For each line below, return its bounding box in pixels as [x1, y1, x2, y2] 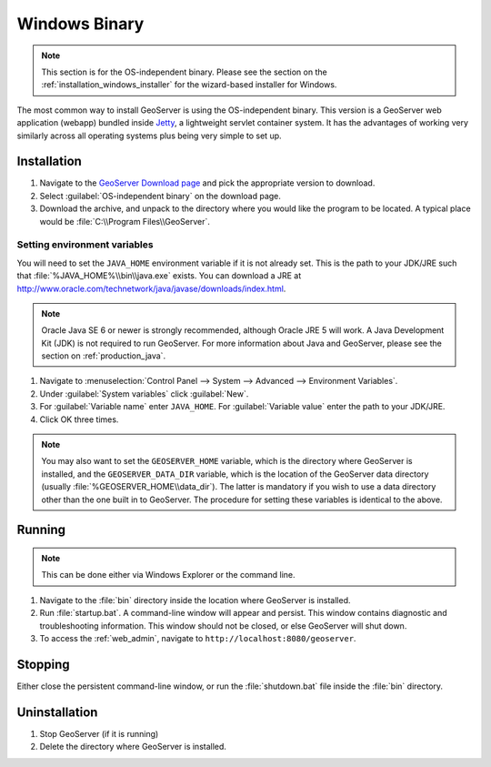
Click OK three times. [39, 414, 119, 425]
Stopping [16, 656, 70, 672]
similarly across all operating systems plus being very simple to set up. [16, 130, 282, 141]
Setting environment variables [16, 238, 154, 251]
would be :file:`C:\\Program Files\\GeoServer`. [39, 216, 211, 227]
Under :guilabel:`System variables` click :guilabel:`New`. [39, 388, 249, 399]
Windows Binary [16, 14, 145, 34]
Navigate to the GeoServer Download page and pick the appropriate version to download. [39, 177, 376, 188]
